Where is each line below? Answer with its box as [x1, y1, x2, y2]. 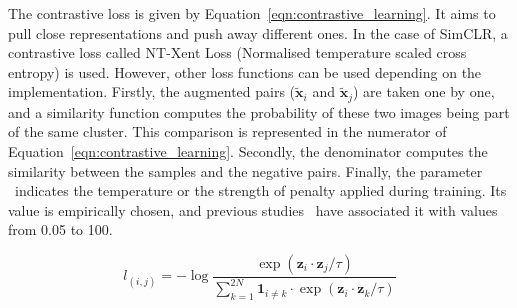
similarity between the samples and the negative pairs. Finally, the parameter [8, 160, 483, 181]
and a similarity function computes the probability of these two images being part [8, 101, 510, 122]
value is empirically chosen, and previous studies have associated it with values [8, 199, 498, 220]
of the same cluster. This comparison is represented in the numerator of [8, 121, 447, 142]
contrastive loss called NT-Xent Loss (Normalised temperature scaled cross [8, 42, 467, 63]
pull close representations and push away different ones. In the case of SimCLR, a [8, 22, 508, 43]
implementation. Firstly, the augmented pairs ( [8, 81, 296, 102]
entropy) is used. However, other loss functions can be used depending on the [8, 61, 482, 82]
